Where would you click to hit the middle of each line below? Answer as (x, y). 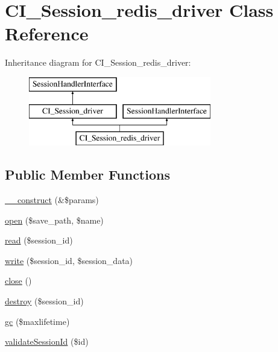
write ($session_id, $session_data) (69, 260)
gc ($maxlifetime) (37, 321)
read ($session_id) (39, 240)
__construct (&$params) (52, 200)
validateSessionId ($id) (47, 341)
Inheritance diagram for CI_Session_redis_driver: (98, 62)
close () (18, 281)
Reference (47, 33)
